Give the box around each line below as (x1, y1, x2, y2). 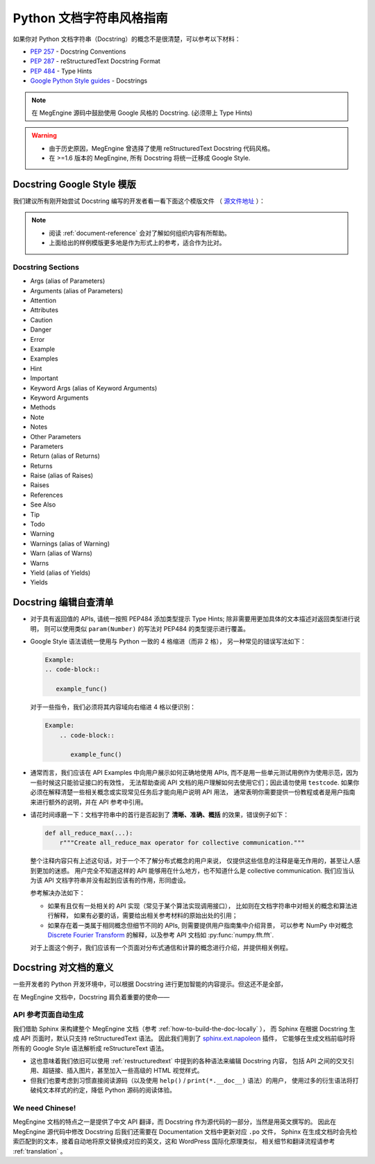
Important (30, 374, 58, 382)
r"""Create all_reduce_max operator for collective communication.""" (59, 839, 306, 847)
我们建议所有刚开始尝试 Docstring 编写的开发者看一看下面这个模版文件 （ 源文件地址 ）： (12, 197, 265, 205)
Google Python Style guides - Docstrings (30, 76, 148, 85)
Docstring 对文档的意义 (12, 962, 114, 974)
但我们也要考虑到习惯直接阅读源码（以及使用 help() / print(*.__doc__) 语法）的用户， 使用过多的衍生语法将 (30, 1076, 353, 1084)
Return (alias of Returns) (30, 452, 101, 460)
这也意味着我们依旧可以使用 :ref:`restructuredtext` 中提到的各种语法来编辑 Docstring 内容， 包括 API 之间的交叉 (30, 1057, 349, 1065)
